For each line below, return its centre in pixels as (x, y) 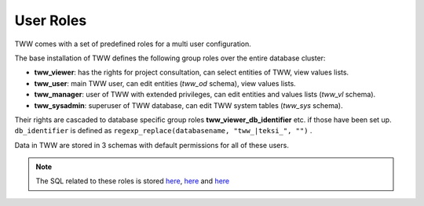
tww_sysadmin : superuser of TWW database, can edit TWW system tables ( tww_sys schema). (188, 105)
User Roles (51, 20)
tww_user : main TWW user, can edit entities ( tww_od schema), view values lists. (165, 83)
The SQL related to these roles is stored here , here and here (133, 181)
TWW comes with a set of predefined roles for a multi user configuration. (133, 44)
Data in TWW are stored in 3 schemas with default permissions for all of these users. (152, 145)
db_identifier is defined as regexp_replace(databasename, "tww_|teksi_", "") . (163, 131)
